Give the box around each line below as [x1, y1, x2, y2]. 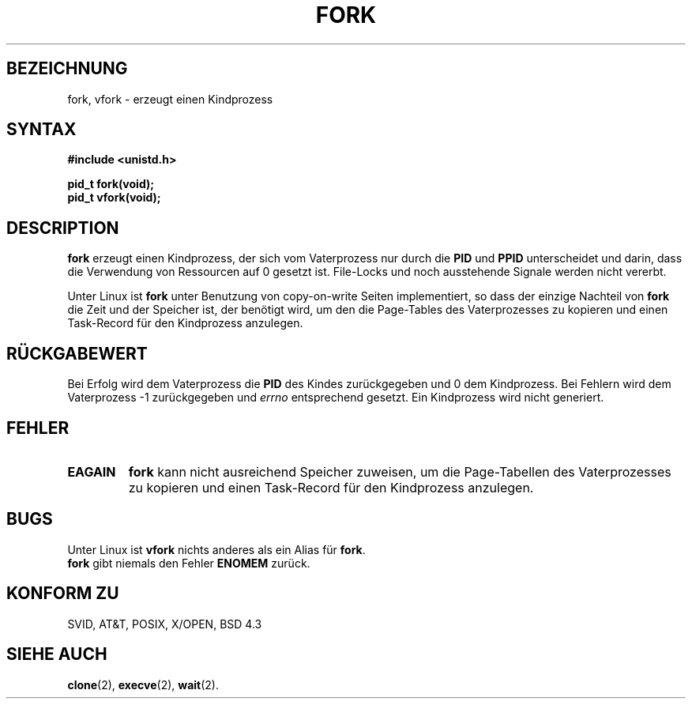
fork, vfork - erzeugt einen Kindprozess [67, 92, 273, 106]
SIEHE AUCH [6, 644, 107, 665]
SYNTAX [6, 119, 77, 140]
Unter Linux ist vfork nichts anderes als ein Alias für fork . [67, 542, 366, 556]
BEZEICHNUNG [6, 58, 128, 79]
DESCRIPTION [6, 217, 119, 238]
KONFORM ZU [6, 583, 119, 604]
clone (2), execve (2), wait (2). [67, 677, 219, 692]
